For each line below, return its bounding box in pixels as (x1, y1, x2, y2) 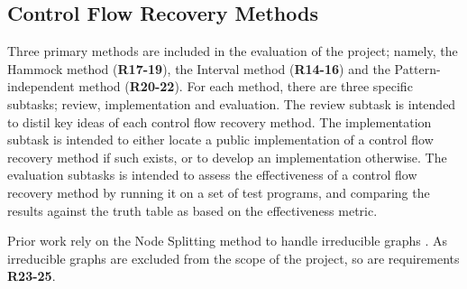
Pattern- (394, 59, 441, 78)
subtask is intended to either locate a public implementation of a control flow (7, 130, 434, 149)
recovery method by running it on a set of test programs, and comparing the (7, 182, 430, 201)
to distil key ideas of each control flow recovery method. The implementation (7, 112, 432, 131)
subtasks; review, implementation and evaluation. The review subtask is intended (7, 94, 456, 113)
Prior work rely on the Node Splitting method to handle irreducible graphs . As (7, 231, 447, 250)
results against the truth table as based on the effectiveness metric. (7, 200, 378, 219)
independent (7, 77, 75, 96)
